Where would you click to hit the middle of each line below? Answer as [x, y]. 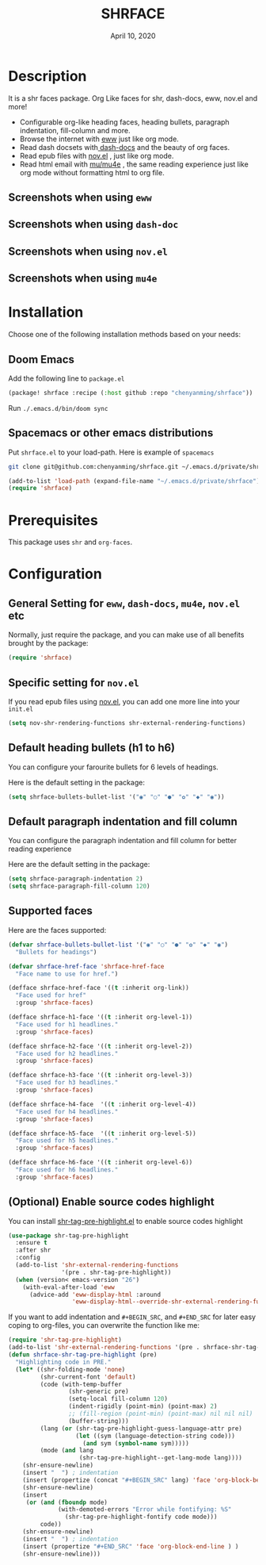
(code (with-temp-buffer [81, 1384]
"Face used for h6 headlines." [67, 1170]
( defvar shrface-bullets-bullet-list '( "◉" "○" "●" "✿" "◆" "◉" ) [118, 945]
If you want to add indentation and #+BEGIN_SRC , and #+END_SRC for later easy [132, 1317]
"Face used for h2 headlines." [67, 1053]
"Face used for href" [51, 995]
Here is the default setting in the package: [76, 782]
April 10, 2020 [133, 36]
